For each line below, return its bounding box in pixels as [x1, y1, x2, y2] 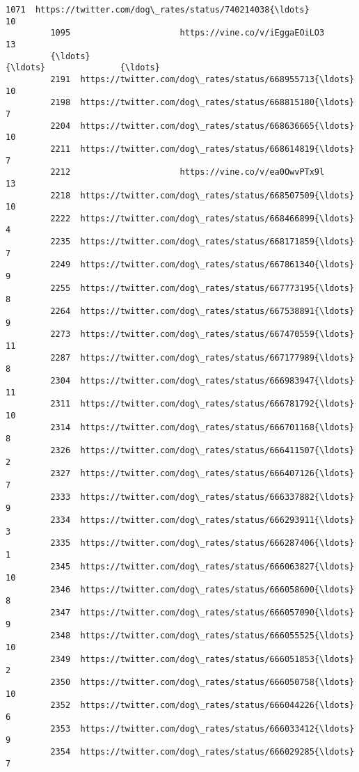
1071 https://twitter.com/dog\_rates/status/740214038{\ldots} [6, 5, 310, 15]
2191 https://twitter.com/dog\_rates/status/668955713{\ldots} [50, 74, 355, 84]
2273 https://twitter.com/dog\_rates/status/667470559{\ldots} [50, 329, 355, 340]
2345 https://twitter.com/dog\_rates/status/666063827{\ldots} [50, 561, 355, 572]
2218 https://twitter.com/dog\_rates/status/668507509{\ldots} [50, 190, 355, 200]
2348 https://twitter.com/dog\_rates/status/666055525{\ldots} [50, 631, 355, 641]
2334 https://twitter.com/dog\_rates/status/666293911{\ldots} [50, 514, 355, 525]
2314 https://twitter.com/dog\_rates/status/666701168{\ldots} [50, 422, 355, 432]
